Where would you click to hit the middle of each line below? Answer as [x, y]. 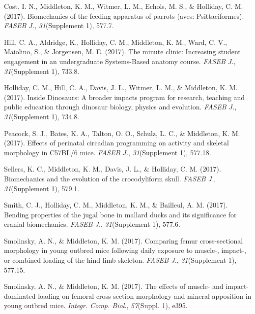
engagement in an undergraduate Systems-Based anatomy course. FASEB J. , [120, 61]
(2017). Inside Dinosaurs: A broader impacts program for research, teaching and [125, 97]
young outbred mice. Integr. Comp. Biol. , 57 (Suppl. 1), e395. [96, 305]
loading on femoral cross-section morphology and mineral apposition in [145, 296]
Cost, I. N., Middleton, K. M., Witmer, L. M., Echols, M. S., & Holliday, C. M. [124, 6]
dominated [20, 296]
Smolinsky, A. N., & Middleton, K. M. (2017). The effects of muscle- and [114, 286]
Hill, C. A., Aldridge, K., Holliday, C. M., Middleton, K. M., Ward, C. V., [116, 42]
